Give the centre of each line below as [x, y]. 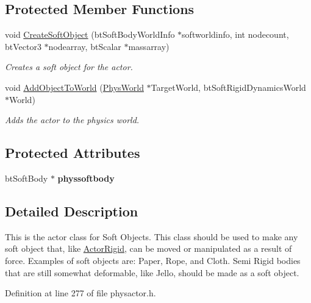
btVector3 [23, 46]
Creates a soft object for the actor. [69, 67]
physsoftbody [86, 178]
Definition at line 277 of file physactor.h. [80, 293]
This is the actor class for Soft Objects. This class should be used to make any [152, 236]
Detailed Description [72, 211]
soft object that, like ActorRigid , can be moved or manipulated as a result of [148, 248]
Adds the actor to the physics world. [72, 120]
